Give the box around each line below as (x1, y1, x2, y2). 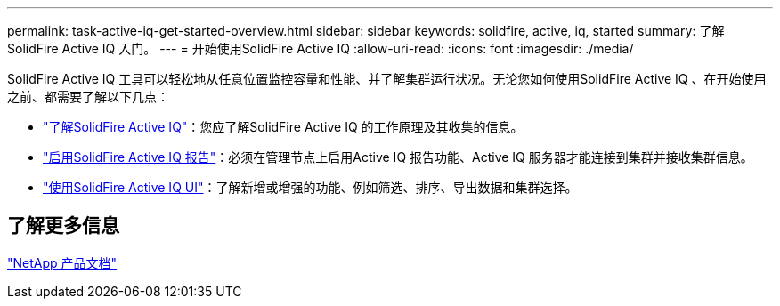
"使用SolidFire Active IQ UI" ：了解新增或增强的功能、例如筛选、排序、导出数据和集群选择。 (43, 180, 578, 195)
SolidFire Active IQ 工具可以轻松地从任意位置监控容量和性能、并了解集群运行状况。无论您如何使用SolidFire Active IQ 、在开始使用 (7, 71, 767, 86)
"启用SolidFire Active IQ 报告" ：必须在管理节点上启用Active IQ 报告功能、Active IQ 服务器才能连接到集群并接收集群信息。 (43, 149, 753, 165)
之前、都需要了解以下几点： (7, 89, 169, 104)
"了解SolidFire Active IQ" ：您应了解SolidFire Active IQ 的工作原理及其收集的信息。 (43, 119, 524, 134)
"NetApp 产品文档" (7, 254, 118, 270)
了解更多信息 (7, 214, 119, 238)
